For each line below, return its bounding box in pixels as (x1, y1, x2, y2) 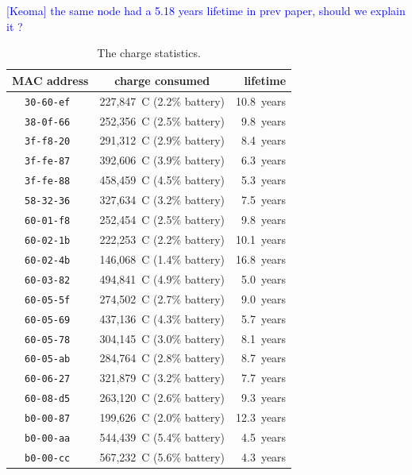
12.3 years (236, 409, 287, 426)
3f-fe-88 (25, 176, 71, 187)
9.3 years (241, 389, 287, 406)
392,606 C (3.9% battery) (99, 152, 225, 168)
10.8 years (236, 92, 287, 109)
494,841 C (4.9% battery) (99, 270, 225, 287)
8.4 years (241, 132, 287, 149)
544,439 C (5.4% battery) (99, 429, 225, 446)
